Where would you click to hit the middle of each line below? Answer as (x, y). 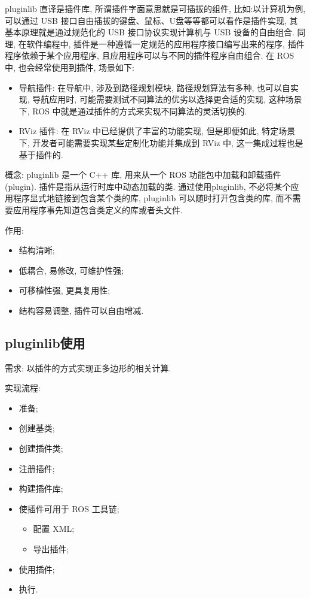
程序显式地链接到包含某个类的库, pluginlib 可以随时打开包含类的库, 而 (148, 198)
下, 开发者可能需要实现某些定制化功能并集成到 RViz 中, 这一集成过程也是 (161, 142)
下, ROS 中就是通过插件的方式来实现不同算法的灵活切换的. (133, 111)
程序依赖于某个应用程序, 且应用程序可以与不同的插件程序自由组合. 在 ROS (150, 55)
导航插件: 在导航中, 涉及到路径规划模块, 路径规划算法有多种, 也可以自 (155, 87)
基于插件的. (41, 154)
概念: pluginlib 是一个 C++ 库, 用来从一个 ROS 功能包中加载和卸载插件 (143, 175)
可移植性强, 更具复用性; (65, 290)
